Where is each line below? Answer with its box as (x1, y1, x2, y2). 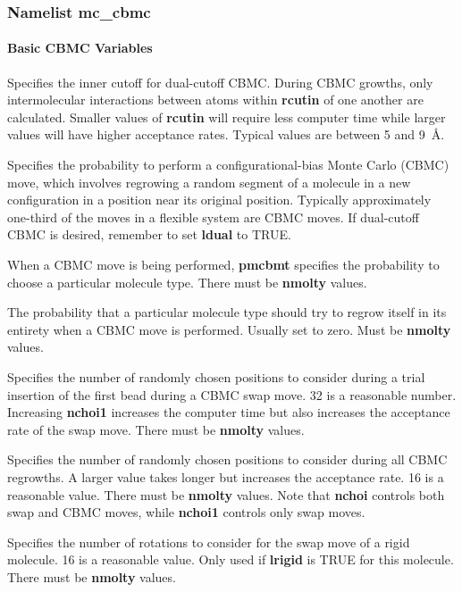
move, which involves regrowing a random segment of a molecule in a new (7, 172, 411, 191)
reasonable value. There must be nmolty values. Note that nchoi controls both (7, 485, 445, 504)
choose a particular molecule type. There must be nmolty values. (7, 272, 367, 291)
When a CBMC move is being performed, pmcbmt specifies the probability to (7, 254, 440, 273)
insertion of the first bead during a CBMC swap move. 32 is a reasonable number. (7, 385, 457, 404)
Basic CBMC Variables (7, 38, 153, 57)
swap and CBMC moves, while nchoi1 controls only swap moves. (7, 503, 365, 521)
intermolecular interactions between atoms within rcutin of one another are (7, 90, 424, 109)
